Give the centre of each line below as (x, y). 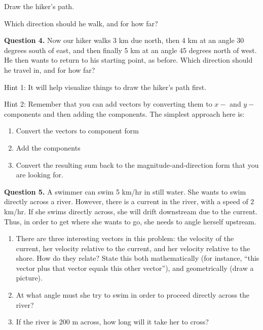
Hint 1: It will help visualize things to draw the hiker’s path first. (105, 87)
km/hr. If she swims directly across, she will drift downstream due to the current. (131, 211)
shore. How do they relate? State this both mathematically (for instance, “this (138, 258)
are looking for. (40, 175)
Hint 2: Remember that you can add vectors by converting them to (108, 104)
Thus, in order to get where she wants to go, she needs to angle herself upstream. (130, 221)
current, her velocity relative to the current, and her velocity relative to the (133, 248)
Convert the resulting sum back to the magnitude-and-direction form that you (137, 164)
